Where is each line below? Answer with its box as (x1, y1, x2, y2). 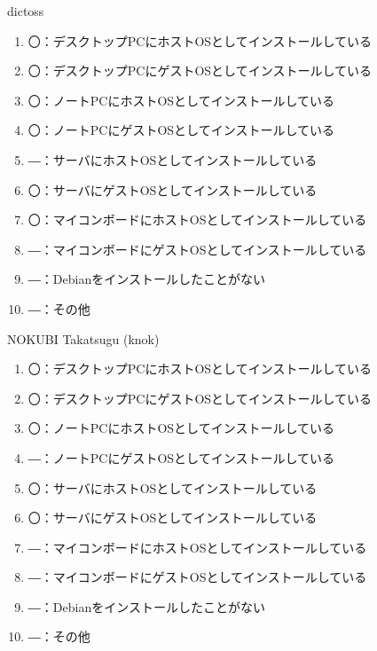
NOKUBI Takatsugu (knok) (7, 329, 160, 348)
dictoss (7, 2, 44, 20)
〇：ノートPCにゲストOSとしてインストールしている (27, 121, 334, 139)
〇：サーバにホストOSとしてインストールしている (27, 478, 318, 497)
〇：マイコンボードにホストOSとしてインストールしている (27, 210, 367, 229)
